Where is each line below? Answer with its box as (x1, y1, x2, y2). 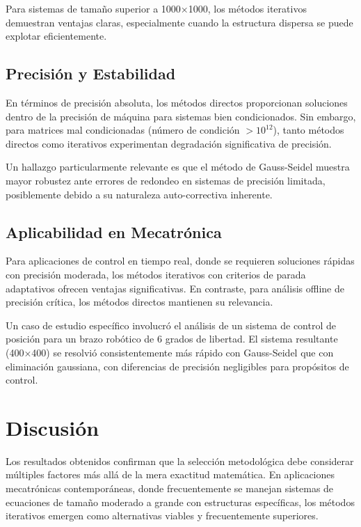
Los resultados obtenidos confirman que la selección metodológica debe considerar (6, 453, 354, 468)
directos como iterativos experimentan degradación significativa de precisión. (6, 136, 332, 150)
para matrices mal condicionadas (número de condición (6, 123, 240, 137)
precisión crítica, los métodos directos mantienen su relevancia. (6, 294, 273, 309)
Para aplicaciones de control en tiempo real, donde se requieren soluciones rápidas (6, 253, 355, 268)
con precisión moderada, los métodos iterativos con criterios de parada (6, 267, 306, 281)
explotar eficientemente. (6, 29, 107, 43)
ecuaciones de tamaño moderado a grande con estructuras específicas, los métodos (6, 494, 355, 509)
